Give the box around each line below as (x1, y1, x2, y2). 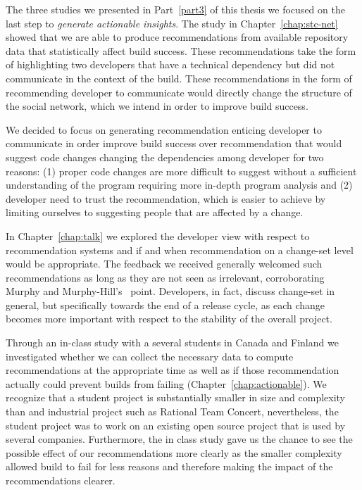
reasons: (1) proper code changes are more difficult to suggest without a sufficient (6, 163, 357, 178)
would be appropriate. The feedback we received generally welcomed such (6, 256, 323, 271)
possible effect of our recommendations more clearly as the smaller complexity (6, 445, 342, 460)
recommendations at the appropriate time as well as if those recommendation (6, 363, 339, 377)
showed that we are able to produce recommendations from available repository (6, 30, 349, 44)
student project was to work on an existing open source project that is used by (6, 417, 346, 432)
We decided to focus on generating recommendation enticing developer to (6, 122, 322, 137)
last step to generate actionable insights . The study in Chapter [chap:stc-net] (6, 15, 338, 30)
